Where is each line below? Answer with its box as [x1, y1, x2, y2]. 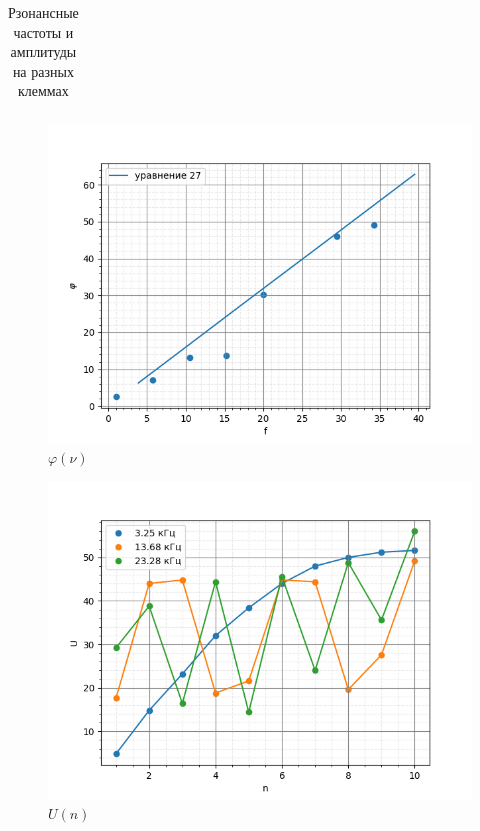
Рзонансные [8, 2, 79, 22]
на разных [12, 60, 74, 81]
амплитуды [10, 41, 77, 62]
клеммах [17, 80, 69, 101]
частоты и [13, 21, 74, 42]
